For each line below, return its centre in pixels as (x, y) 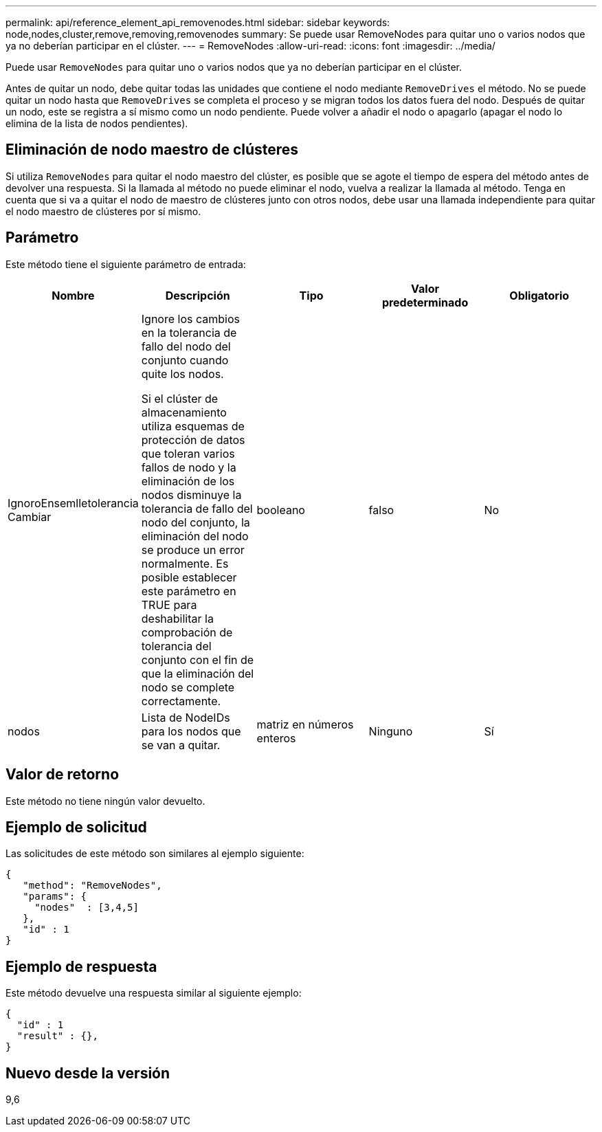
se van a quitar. (181, 745)
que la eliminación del (198, 673)
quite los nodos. (182, 374)
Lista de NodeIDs (186, 717)
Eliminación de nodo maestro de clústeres (152, 150)
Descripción (198, 295)
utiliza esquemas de (193, 426)
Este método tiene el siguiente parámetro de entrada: (126, 264)
